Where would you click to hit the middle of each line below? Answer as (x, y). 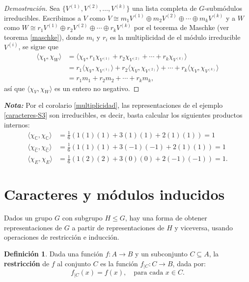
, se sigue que (38, 47)
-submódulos (223, 8)
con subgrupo (82, 218)
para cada (149, 273)
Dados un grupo (28, 218)
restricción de (27, 263)
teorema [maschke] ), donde (44, 37)
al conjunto (74, 263)
